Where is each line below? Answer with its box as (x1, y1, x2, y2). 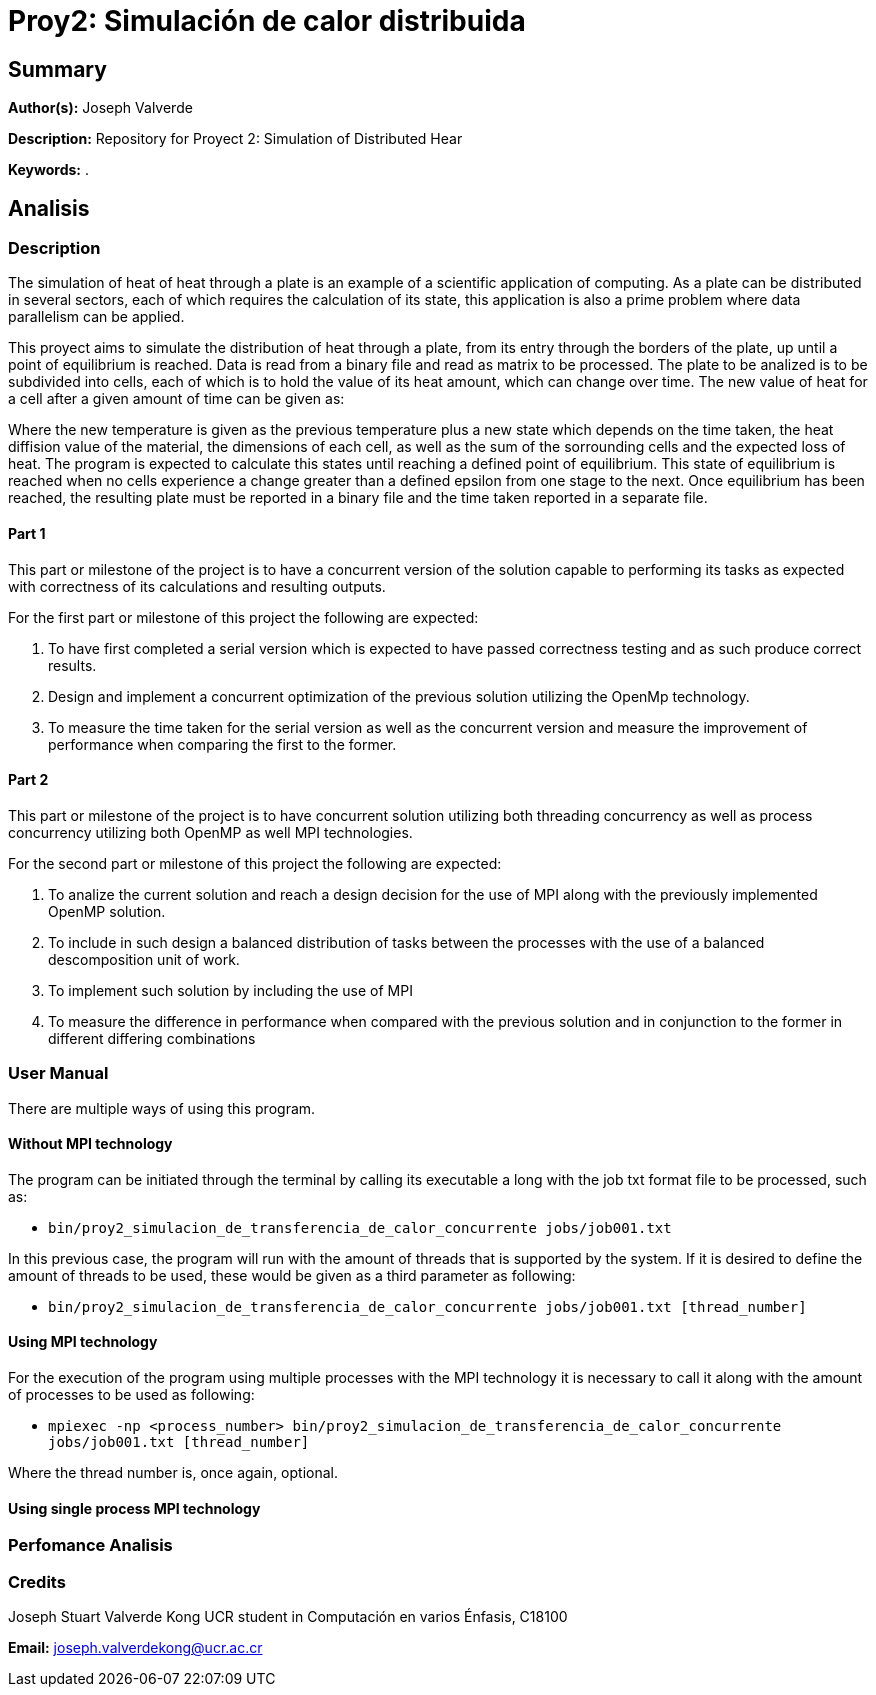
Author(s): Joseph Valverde (8, 99, 193, 117)
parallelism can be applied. (8, 308, 185, 326)
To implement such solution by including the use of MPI (48, 981, 413, 999)
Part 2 (8, 771, 49, 789)
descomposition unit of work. (48, 950, 240, 968)
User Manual (8, 1063, 109, 1084)
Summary (8, 56, 107, 82)
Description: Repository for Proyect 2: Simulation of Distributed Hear (8, 130, 463, 148)
